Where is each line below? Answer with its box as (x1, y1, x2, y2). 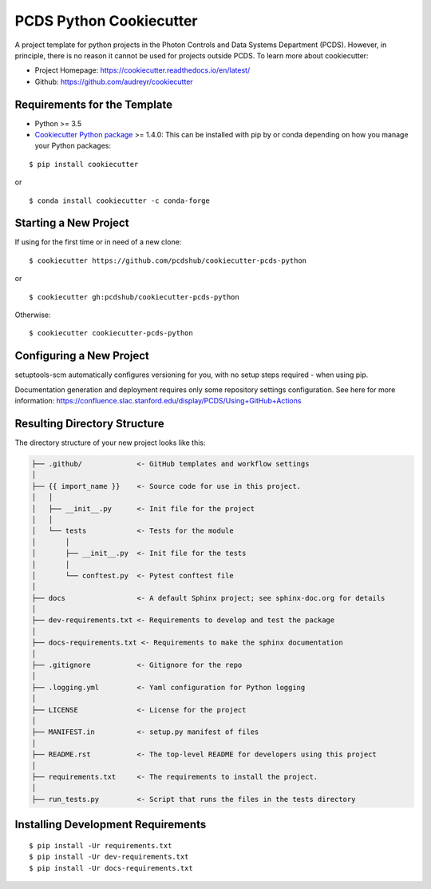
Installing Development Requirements (14, 818, 207, 831)
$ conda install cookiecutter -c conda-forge (29, 196, 211, 205)
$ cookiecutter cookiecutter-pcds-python (29, 328, 193, 338)
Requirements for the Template (14, 97, 173, 111)
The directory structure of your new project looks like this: (14, 438, 206, 447)
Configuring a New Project (14, 349, 149, 363)
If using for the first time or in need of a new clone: (14, 237, 182, 247)
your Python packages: (34, 141, 112, 151)
